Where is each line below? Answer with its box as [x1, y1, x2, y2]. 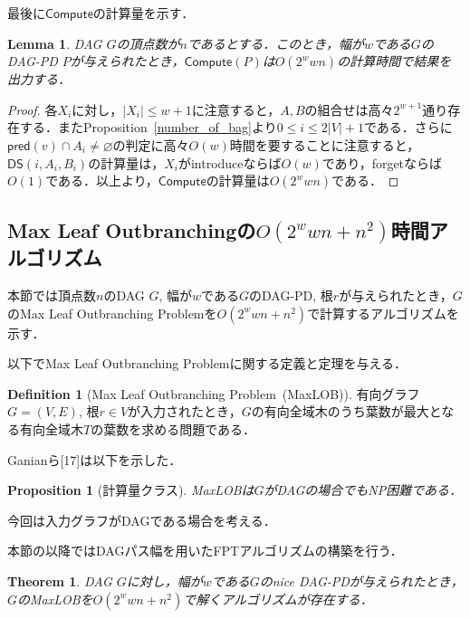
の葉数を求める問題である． [91, 420, 256, 439]
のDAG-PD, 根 [248, 286, 333, 305]
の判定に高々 [112, 135, 189, 154]
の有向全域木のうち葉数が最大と [251, 402, 442, 421]
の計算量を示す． [92, 4, 195, 22]
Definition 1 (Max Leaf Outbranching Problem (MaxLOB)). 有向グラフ [7, 384, 420, 403]
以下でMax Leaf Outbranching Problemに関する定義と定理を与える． [7, 354, 408, 373]
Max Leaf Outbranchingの [7, 215, 256, 243]
